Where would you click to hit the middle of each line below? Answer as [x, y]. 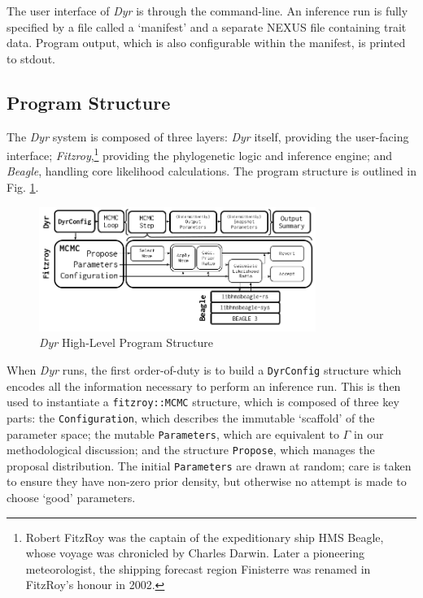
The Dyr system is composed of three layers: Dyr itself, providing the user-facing [208, 136]
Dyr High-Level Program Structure [126, 342]
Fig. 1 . [23, 187]
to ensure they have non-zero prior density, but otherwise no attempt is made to [207, 481]
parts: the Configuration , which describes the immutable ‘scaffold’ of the [191, 417]
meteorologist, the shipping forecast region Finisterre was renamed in [198, 568]
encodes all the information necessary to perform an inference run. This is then [204, 386]
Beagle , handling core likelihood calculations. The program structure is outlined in [212, 171]
